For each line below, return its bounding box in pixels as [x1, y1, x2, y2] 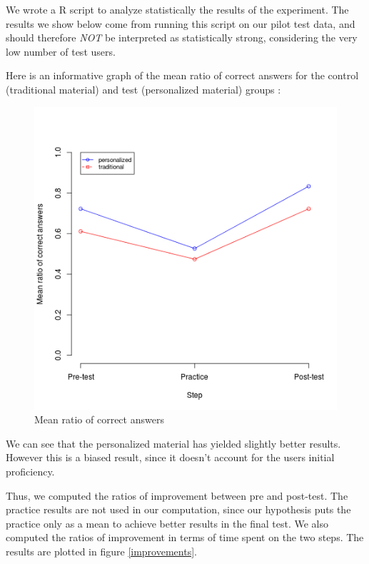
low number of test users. [6, 44, 116, 59]
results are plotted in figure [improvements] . [6, 543, 197, 558]
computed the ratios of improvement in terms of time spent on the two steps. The [6, 530, 364, 545]
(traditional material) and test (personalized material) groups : [6, 81, 281, 96]
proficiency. [6, 463, 55, 478]
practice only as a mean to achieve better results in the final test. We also [6, 515, 328, 530]
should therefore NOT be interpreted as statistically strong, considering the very [6, 30, 358, 45]
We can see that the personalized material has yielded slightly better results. [6, 435, 341, 450]
